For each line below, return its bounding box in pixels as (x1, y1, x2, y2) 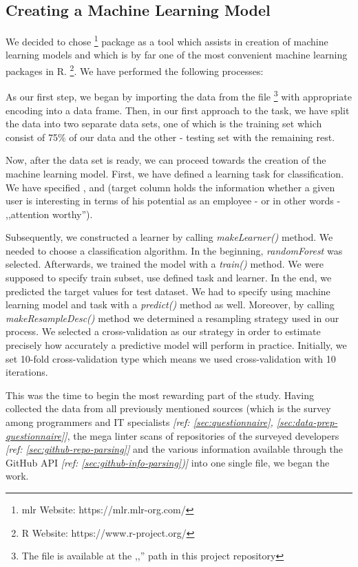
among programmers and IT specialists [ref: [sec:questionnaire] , (6, 415, 273, 429)
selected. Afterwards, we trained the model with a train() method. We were (6, 257, 324, 271)
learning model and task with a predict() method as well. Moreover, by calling (6, 297, 335, 312)
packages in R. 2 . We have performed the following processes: (6, 62, 264, 78)
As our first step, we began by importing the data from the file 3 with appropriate (6, 87, 352, 103)
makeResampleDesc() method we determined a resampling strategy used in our (6, 310, 339, 325)
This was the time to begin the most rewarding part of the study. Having (6, 387, 315, 402)
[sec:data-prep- (276, 415, 338, 429)
